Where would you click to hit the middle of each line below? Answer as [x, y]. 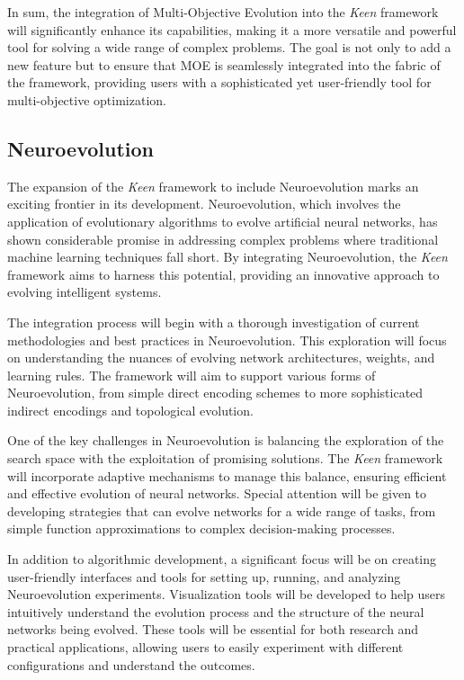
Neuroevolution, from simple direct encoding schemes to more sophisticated [215, 393]
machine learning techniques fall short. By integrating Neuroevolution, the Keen [228, 257]
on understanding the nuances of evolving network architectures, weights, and [221, 358]
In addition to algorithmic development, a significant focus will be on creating [222, 559]
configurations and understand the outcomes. [131, 664]
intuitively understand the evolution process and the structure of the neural [216, 611]
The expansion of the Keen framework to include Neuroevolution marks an [213, 186]
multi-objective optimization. [87, 99]
